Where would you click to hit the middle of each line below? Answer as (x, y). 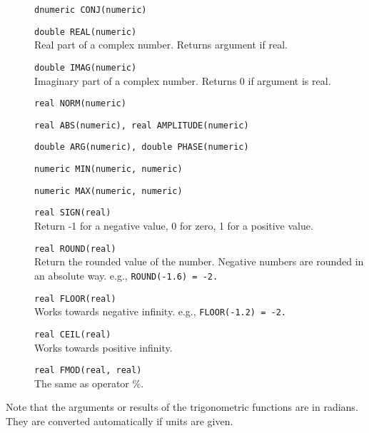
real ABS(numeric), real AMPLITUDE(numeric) (142, 125)
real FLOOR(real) (75, 299)
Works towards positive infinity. (103, 347)
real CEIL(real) (73, 334)
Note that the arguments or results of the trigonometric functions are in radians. (182, 407)
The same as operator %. (89, 383)
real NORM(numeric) (80, 104)
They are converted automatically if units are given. (120, 421)
